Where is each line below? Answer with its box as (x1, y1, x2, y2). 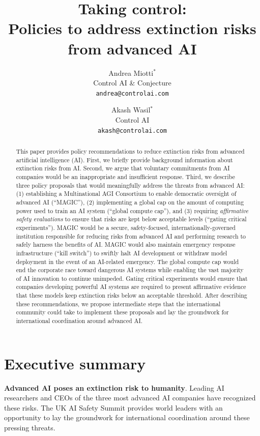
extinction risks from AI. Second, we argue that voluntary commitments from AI (16, 164, 230, 172)
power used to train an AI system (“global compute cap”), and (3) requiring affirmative (16, 206, 249, 215)
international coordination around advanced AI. (16, 316, 143, 325)
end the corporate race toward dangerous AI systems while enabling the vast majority (16, 266, 244, 274)
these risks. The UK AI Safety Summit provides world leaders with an (4, 402, 223, 413)
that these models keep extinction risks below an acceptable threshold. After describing (16, 291, 247, 300)
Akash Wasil (111, 104, 151, 115)
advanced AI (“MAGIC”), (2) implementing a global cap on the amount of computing (16, 197, 244, 206)
